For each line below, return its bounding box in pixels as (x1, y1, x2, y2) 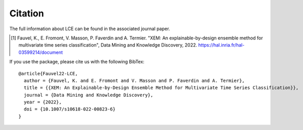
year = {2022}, (24, 99, 62, 105)
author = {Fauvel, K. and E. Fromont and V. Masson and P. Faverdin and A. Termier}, (24, 77, 245, 83)
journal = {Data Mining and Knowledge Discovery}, (24, 92, 153, 98)
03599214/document (18, 49, 63, 55)
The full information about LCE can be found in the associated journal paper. (9, 26, 171, 32)
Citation (9, 8, 44, 19)
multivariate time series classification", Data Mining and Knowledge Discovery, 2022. (18, 42, 197, 48)
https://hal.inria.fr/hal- (198, 42, 245, 48)
